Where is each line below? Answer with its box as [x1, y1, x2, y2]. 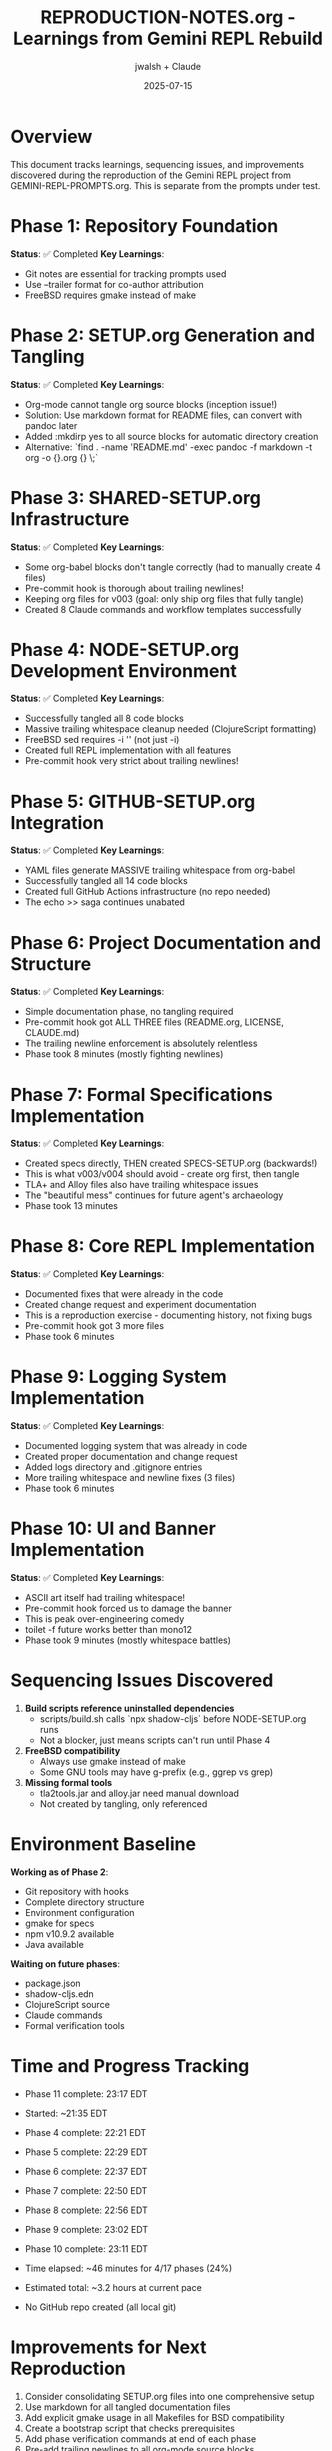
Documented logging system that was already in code [24, 1440, 248, 1452]
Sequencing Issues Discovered [10, 1669, 274, 1692]
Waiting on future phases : [10, 1957, 120, 1970]
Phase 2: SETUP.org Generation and [10, 324, 316, 346]
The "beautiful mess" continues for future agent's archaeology [24, 1189, 284, 1201]
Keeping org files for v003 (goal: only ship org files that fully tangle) [24, 592, 305, 605]
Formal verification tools [24, 2019, 125, 2031]
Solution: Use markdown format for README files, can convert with [24, 409, 303, 421]
